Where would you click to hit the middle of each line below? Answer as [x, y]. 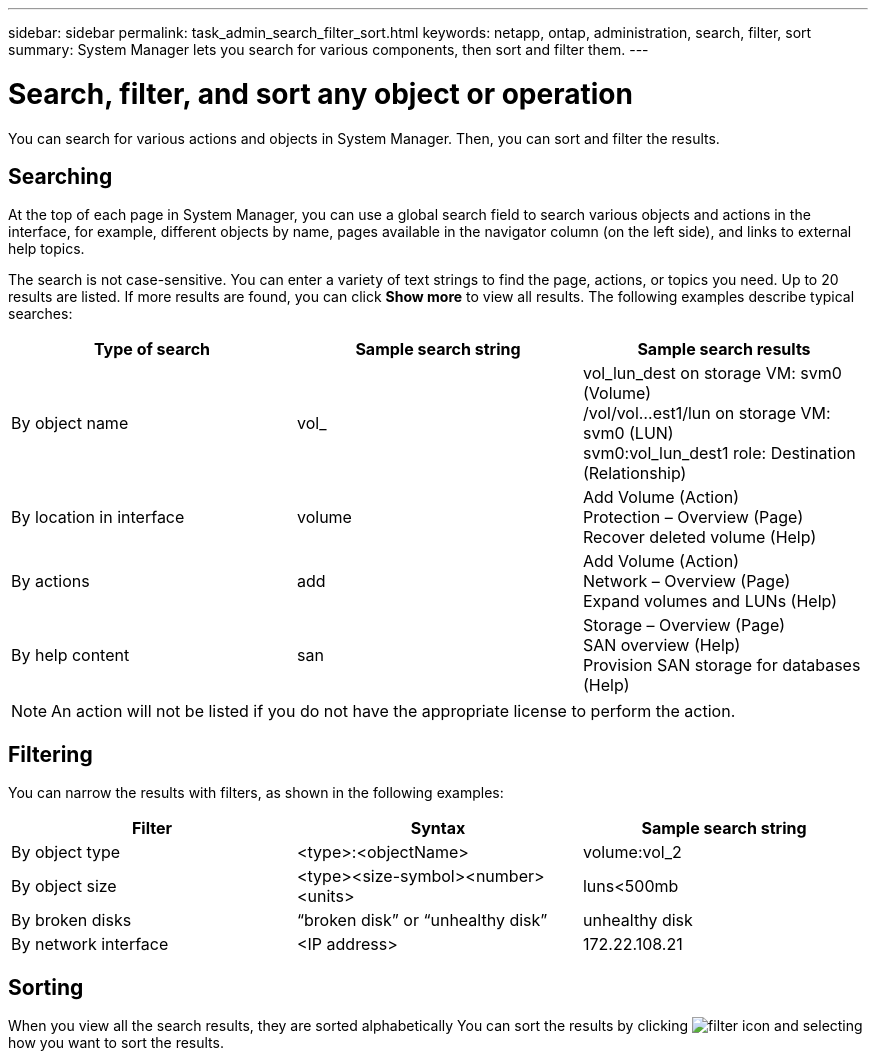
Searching [60, 176]
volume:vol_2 [632, 852]
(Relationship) [634, 473]
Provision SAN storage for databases [721, 665]
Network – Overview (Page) [686, 581]
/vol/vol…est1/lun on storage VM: [706, 413]
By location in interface [98, 517]
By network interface [90, 944]
